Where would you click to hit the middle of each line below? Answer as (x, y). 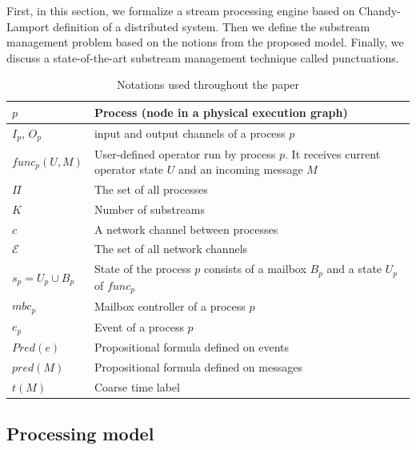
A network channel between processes (186, 229)
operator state (129, 169)
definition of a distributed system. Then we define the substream (212, 26)
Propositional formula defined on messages (198, 366)
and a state (354, 269)
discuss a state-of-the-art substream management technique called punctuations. (203, 57)
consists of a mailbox (255, 269)
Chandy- (380, 10)
